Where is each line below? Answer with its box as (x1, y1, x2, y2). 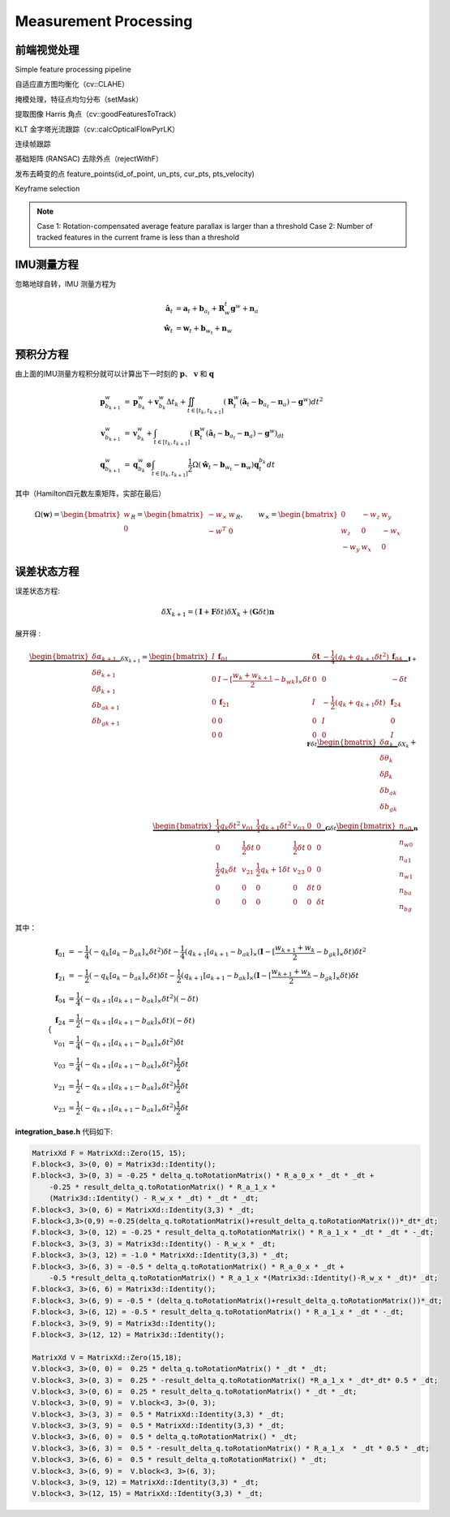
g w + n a (229, 303, 259, 316)
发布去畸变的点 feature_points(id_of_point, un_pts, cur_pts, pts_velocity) (15, 169, 255, 179)
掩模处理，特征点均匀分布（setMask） (15, 94, 144, 104)
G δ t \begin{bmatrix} (324, 821, 396, 832)
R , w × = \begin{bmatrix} (235, 510, 338, 521)
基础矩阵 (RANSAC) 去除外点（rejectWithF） (15, 154, 164, 164)
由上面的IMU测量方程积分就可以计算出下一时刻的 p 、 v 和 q (15, 368, 215, 378)
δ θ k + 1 (92, 668, 117, 679)
